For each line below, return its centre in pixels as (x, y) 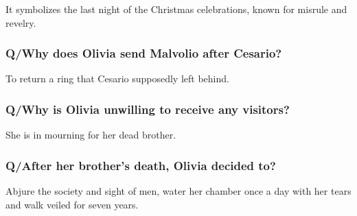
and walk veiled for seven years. (72, 204)
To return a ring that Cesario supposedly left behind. (117, 79)
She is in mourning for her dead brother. (91, 135)
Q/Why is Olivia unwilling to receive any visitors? (148, 109)
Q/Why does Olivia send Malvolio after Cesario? (144, 53)
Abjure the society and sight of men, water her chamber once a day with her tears (178, 191)
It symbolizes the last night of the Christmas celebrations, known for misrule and (176, 9)
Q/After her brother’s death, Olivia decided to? (141, 165)
